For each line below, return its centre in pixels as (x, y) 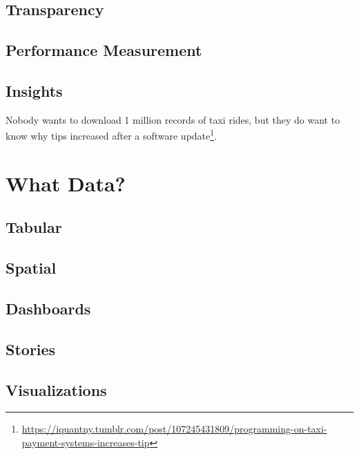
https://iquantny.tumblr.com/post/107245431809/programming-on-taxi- (174, 429)
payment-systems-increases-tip (86, 442)
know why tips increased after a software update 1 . (111, 135)
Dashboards (48, 308)
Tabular (34, 227)
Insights (34, 90)
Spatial (31, 268)
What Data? (66, 183)
